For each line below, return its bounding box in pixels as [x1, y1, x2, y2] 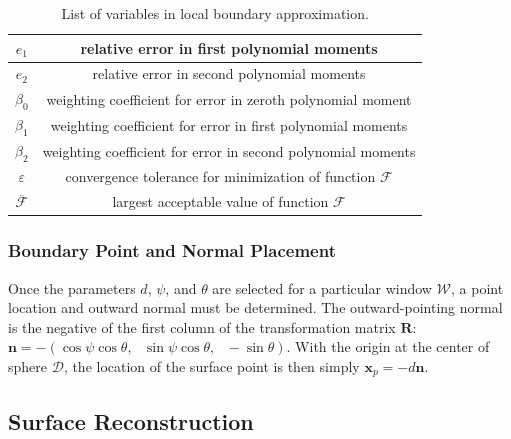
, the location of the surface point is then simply [63, 355, 360, 376]
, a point [451, 277, 504, 298]
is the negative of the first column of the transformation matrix [8, 316, 396, 337]
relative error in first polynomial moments [80, 37, 378, 58]
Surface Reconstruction [8, 405, 254, 436]
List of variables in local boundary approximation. [61, 3, 369, 23]
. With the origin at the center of [286, 336, 490, 357]
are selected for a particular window [212, 277, 432, 298]
